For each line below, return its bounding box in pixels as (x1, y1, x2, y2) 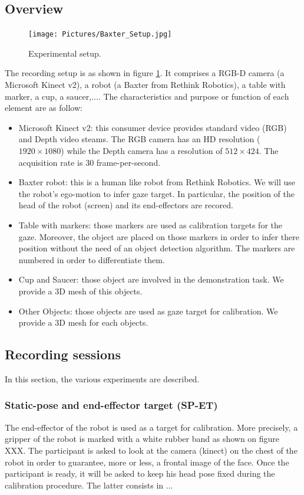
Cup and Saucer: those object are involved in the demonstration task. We (18, 273, 284, 286)
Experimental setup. (28, 47, 101, 59)
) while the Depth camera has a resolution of (61, 145, 223, 157)
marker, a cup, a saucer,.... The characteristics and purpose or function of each (5, 90, 289, 102)
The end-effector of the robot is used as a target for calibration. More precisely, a (5, 421, 298, 433)
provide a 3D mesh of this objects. (18, 284, 143, 297)
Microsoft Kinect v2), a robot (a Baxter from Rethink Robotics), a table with (5, 78, 286, 91)
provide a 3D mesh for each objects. (18, 316, 148, 329)
